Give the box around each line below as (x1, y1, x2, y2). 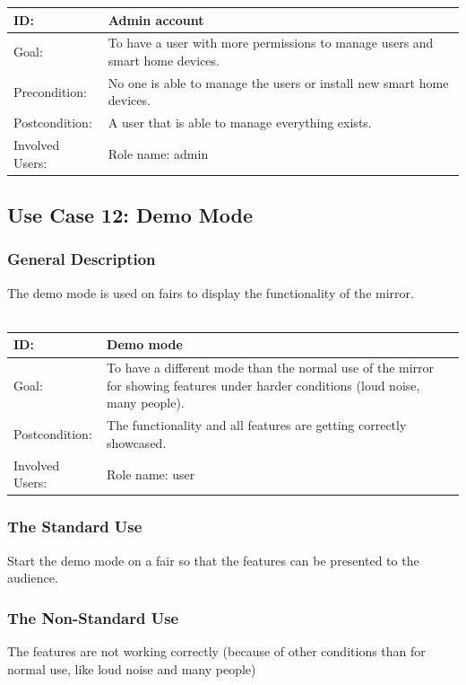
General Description (7, 248, 156, 270)
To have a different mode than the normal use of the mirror (107, 358, 435, 377)
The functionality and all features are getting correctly (107, 416, 407, 435)
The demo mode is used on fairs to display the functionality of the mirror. (7, 283, 414, 302)
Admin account (108, 10, 204, 29)
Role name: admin (108, 144, 209, 162)
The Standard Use (7, 515, 142, 538)
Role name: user (107, 464, 195, 483)
